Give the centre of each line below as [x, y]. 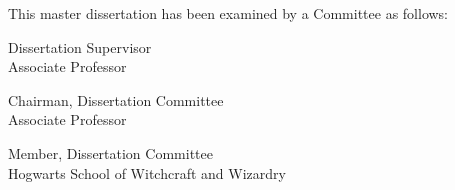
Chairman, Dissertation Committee [116, 99]
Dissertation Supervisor [80, 46]
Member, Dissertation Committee [110, 152]
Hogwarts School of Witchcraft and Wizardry [147, 172]
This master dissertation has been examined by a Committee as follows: [228, 13]
